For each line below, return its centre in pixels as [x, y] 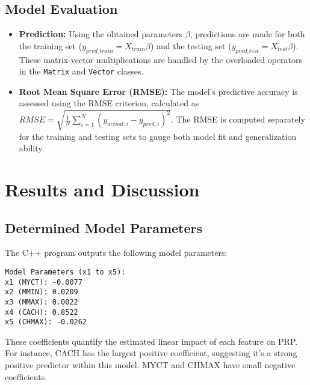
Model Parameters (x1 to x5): [65, 272]
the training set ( [51, 45]
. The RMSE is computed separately [238, 119]
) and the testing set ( [191, 45]
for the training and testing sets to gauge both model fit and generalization [158, 136]
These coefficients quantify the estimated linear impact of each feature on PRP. [151, 341]
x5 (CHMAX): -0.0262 [46, 322]
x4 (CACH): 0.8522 [42, 312]
